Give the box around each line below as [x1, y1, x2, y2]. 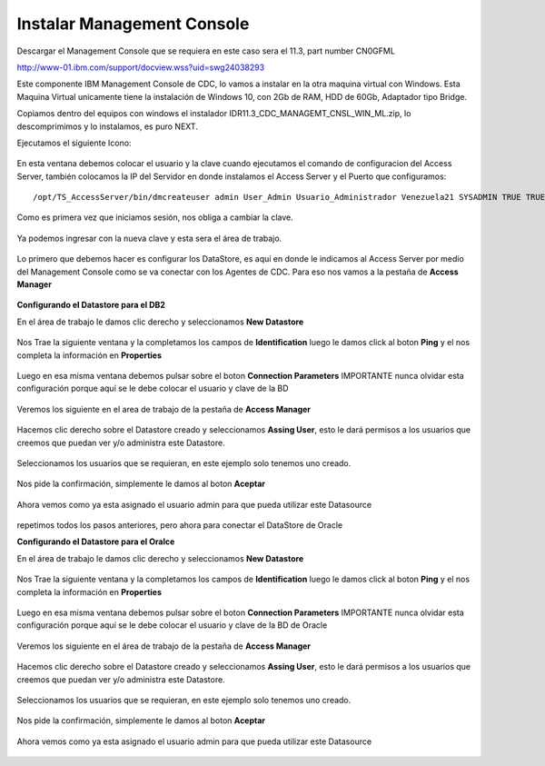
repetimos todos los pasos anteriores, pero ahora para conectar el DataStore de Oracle [16, 520, 343, 531]
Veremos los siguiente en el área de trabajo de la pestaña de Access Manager [16, 641, 312, 652]
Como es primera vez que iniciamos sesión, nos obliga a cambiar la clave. [16, 212, 294, 223]
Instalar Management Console [16, 14, 250, 34]
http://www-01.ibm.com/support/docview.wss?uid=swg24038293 [16, 62, 265, 73]
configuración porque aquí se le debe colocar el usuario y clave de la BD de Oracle [16, 620, 328, 631]
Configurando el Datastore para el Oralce [16, 536, 175, 547]
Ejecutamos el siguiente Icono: [16, 137, 132, 148]
